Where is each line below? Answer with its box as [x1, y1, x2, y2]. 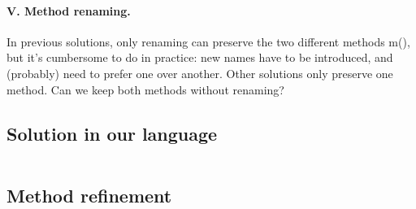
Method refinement [6, 182, 172, 207]
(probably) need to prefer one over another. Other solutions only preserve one [6, 64, 393, 81]
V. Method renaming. [6, 2, 131, 19]
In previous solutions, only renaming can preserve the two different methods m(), [6, 33, 410, 50]
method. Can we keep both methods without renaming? [6, 81, 284, 98]
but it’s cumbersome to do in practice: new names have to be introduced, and [6, 49, 393, 66]
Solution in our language [6, 120, 218, 146]
